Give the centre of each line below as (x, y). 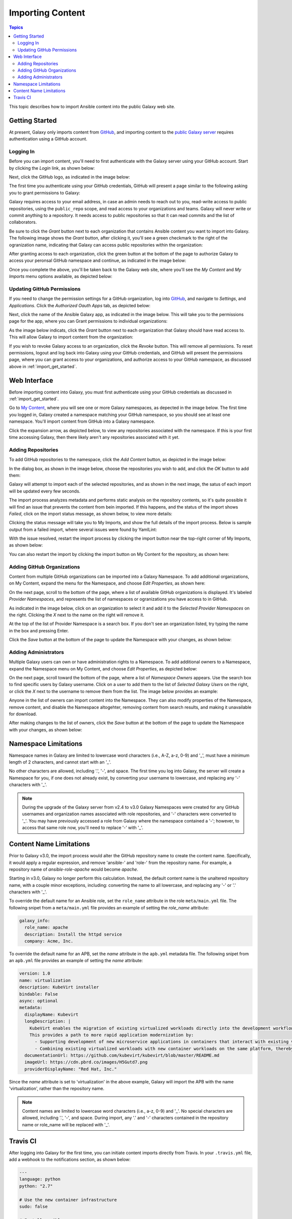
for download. (23, 714)
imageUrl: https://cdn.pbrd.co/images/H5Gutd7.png (86, 1062)
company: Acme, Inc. (49, 941)
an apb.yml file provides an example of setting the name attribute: (76, 961)
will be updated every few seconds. (45, 491)
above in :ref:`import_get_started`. (43, 366)
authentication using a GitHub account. (48, 139)
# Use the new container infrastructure (68, 1200)
